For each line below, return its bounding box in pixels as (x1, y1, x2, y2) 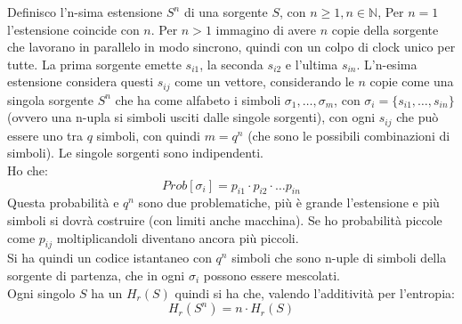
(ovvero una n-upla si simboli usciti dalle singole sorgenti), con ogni (7, 108, 376, 126)
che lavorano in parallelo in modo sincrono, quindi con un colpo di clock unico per (7, 37, 456, 56)
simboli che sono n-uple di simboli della (231, 248, 447, 267)
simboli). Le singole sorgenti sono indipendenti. (7, 143, 263, 162)
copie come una (369, 72, 454, 91)
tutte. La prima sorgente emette (7, 54, 182, 73)
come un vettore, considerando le (174, 72, 354, 91)
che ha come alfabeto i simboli (115, 90, 281, 109)
